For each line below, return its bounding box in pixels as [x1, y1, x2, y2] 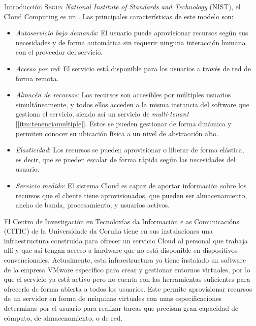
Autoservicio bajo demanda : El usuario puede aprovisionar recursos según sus [15, 28, 248, 38]
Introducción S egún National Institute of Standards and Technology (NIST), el [4, 1, 241, 11]
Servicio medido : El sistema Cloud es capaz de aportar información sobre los [15, 180, 247, 190]
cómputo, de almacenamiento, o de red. [4, 312, 123, 323]
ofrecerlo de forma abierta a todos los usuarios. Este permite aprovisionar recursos [4, 283, 252, 294]
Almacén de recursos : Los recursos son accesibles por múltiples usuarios [15, 89, 231, 100]
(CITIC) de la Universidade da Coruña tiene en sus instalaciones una [4, 226, 213, 236]
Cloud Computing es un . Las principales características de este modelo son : [4, 11, 234, 21]
